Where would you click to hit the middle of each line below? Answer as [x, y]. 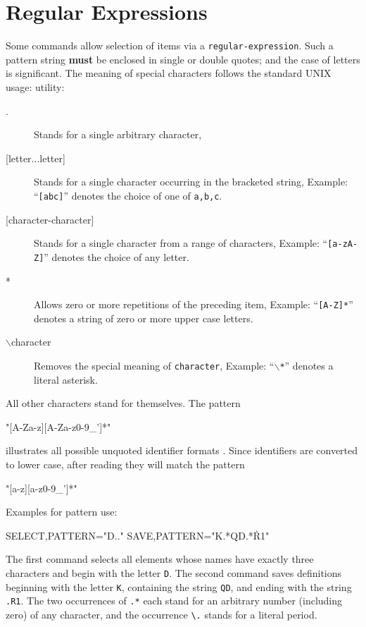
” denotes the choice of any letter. [116, 256]
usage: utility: [35, 86]
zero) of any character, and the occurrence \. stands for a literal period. [162, 614]
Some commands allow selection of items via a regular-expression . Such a [170, 45]
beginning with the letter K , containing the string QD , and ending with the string [179, 586]
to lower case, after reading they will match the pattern [125, 464]
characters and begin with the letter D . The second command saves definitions [174, 572]
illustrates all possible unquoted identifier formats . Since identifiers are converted [182, 450]
